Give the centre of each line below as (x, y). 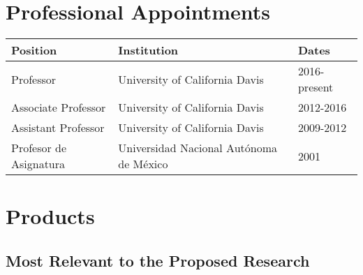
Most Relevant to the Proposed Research (158, 260)
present (316, 87)
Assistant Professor (58, 128)
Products (50, 216)
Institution (148, 50)
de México (143, 164)
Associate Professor (59, 107)
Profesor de (39, 148)
